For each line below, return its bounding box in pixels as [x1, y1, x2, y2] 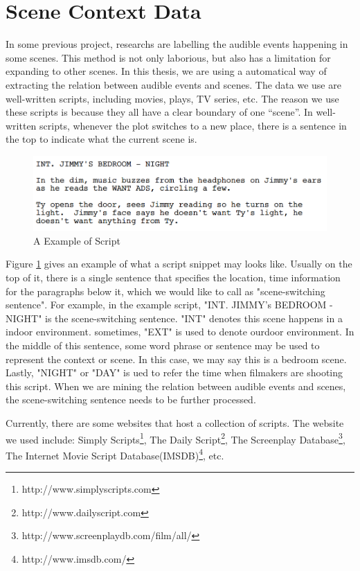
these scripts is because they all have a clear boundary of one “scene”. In [6, 105, 313, 119]
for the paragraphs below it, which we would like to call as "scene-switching [6, 283, 325, 298]
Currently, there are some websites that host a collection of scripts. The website [6, 415, 344, 430]
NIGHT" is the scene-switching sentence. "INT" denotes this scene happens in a [6, 310, 343, 325]
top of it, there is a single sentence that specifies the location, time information [6, 270, 341, 285]
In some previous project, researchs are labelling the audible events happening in [6, 37, 348, 51]
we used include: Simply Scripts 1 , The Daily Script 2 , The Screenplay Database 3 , [6, 430, 345, 446]
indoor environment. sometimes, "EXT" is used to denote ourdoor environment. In [6, 324, 354, 339]
